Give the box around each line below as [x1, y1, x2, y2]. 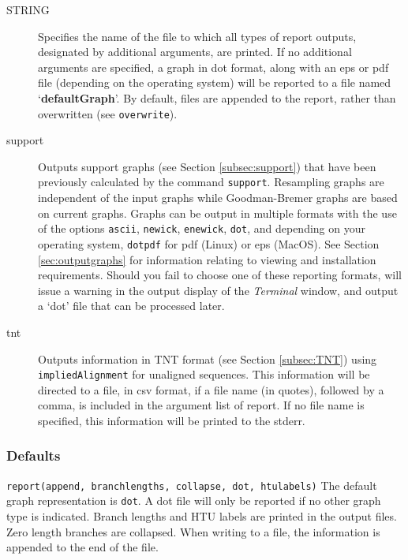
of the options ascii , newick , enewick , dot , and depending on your [38, 220, 365, 237]
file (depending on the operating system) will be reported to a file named [38, 74, 391, 91]
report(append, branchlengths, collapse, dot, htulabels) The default [6, 476, 377, 493]
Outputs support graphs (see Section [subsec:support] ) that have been [38, 158, 376, 174]
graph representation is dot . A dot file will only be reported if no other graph [6, 492, 381, 509]
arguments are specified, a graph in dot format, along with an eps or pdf [38, 58, 389, 75]
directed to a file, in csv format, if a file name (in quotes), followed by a [38, 381, 384, 398]
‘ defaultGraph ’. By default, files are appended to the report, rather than [38, 89, 396, 106]
